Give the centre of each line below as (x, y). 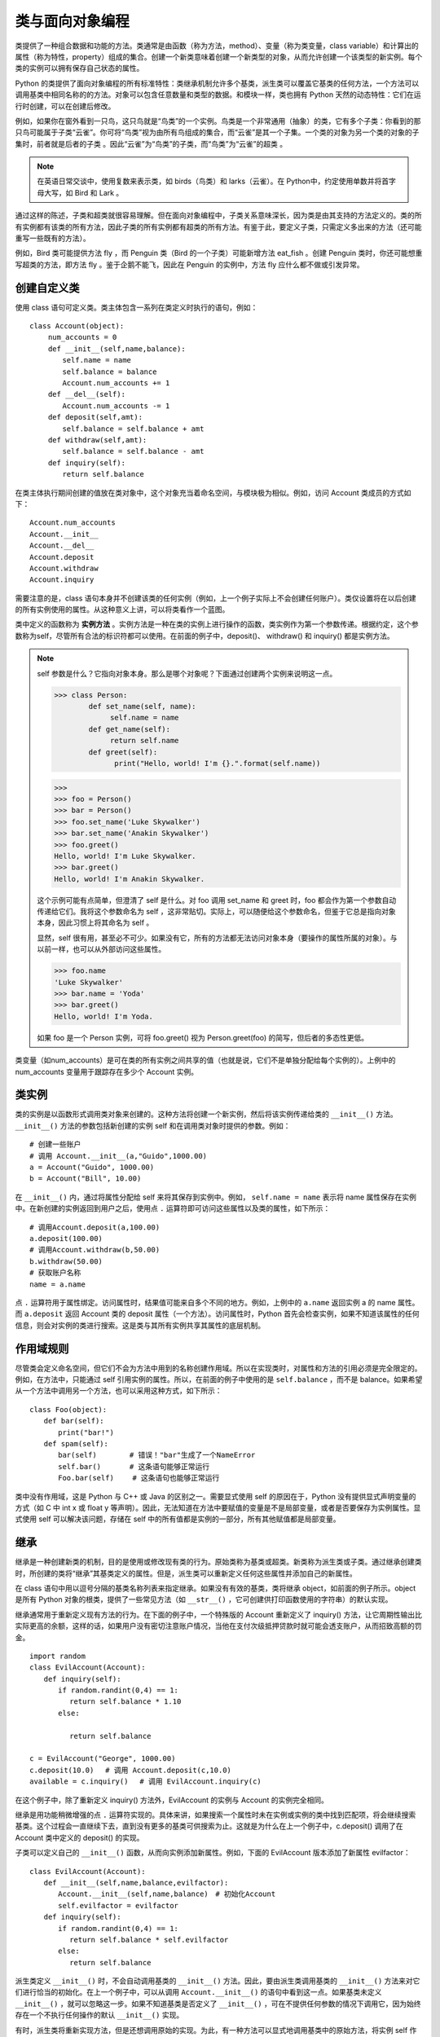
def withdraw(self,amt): (97, 440)
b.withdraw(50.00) (66, 1261)
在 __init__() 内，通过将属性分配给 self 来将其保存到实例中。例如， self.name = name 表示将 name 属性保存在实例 (216, 1197)
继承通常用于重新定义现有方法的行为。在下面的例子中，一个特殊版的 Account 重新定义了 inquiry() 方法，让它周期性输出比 (219, 1614)
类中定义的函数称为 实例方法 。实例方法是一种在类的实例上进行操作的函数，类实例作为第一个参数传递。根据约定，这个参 (217, 624)
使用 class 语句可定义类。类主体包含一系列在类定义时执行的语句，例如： (136, 307)
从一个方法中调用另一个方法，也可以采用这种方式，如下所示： (119, 1391)
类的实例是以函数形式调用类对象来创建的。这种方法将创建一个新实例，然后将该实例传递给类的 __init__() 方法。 (207, 1114)
